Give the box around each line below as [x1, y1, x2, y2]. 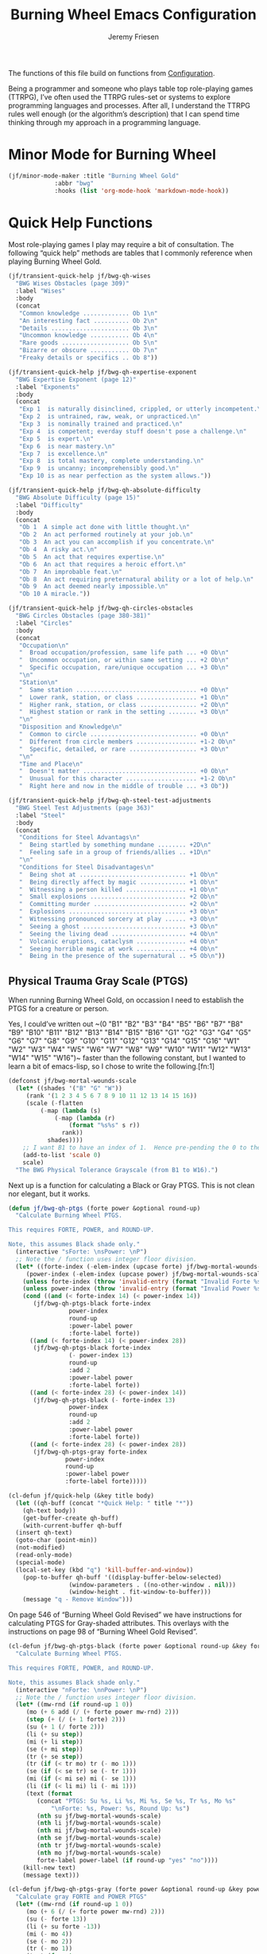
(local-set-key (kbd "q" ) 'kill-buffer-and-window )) [15, 1566, 194, 1574]
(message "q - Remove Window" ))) [22, 1595, 133, 1603]
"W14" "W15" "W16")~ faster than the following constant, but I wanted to [8, 1054, 246, 1063]
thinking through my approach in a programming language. [8, 117, 201, 127]
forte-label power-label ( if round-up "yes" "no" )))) [37, 1856, 219, 1864]
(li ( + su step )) [25, 1730, 83, 1738]
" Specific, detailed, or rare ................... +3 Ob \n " [18, 745, 229, 753]
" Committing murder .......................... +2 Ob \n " [18, 900, 219, 908]
